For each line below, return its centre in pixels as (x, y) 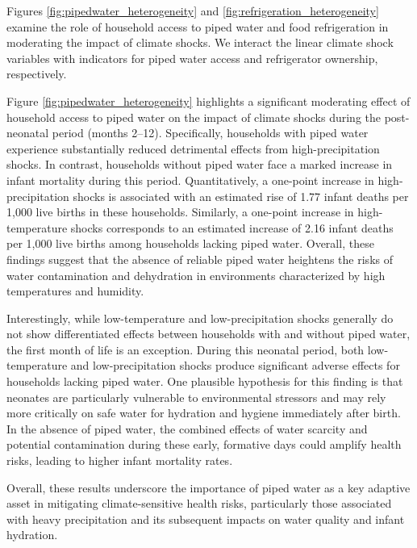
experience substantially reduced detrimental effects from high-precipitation (193, 148)
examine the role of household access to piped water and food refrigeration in (198, 26)
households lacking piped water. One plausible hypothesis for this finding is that (205, 381)
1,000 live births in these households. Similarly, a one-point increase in (180, 212)
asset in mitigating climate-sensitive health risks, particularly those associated (199, 503)
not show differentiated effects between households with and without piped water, (208, 334)
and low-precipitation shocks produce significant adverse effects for (235, 365)
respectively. (37, 74)
